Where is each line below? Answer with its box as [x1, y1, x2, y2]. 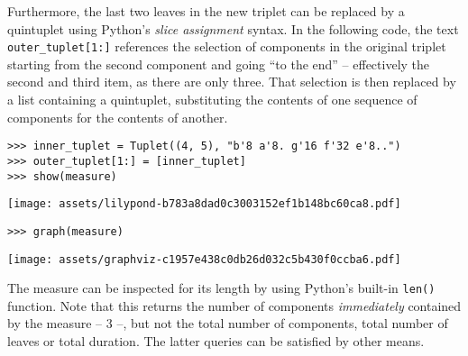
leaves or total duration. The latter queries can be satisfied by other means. [7, 332, 425, 350]
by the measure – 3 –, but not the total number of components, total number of [7, 314, 448, 333]
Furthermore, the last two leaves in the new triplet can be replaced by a [7, 2, 405, 20]
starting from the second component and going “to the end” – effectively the [7, 54, 430, 73]
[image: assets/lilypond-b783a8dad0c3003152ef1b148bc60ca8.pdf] [7, 197, 401, 211]
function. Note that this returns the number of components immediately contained [7, 296, 462, 315]
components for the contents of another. [7, 107, 228, 126]
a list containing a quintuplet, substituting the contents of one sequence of [7, 90, 418, 109]
